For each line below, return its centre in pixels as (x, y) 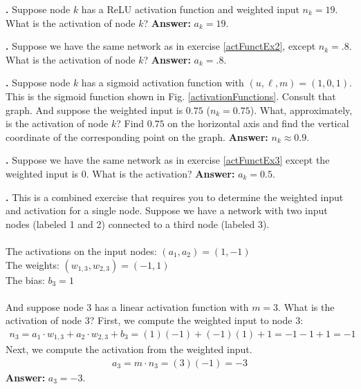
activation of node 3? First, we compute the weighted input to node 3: (155, 320)
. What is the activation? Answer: (160, 173)
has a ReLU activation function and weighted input (190, 9)
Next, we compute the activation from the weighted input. (129, 349)
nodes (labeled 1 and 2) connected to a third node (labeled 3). (138, 224)
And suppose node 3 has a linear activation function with (127, 306)
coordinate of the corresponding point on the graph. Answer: (137, 136)
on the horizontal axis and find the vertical (258, 123)
